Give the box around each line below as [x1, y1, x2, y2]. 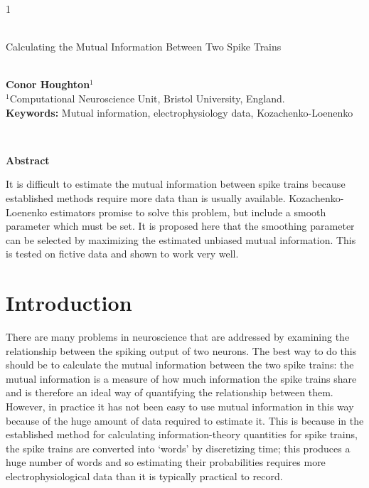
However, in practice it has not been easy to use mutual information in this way [6, 399, 354, 413]
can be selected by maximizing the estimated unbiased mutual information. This [6, 232, 356, 247]
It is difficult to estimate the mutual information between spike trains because [6, 176, 346, 191]
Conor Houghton [6, 77, 90, 92]
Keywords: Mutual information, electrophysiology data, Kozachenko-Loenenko [6, 105, 353, 120]
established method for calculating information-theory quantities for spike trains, [6, 427, 358, 442]
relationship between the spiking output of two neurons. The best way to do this [6, 343, 357, 358]
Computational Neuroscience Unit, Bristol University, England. [9, 90, 285, 105]
